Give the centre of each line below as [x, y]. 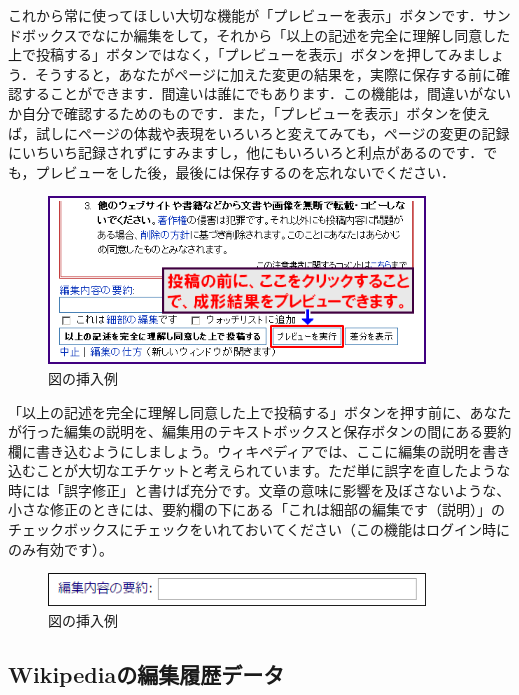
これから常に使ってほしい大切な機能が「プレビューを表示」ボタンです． [245, 15]
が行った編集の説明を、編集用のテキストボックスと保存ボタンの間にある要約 [260, 431]
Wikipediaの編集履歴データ [146, 674]
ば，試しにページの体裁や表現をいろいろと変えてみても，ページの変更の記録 [259, 132]
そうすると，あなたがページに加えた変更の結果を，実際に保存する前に [265, 73]
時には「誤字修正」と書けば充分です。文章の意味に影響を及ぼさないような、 [259, 489]
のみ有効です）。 [60, 548]
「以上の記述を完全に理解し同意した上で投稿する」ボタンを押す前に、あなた [260, 411]
